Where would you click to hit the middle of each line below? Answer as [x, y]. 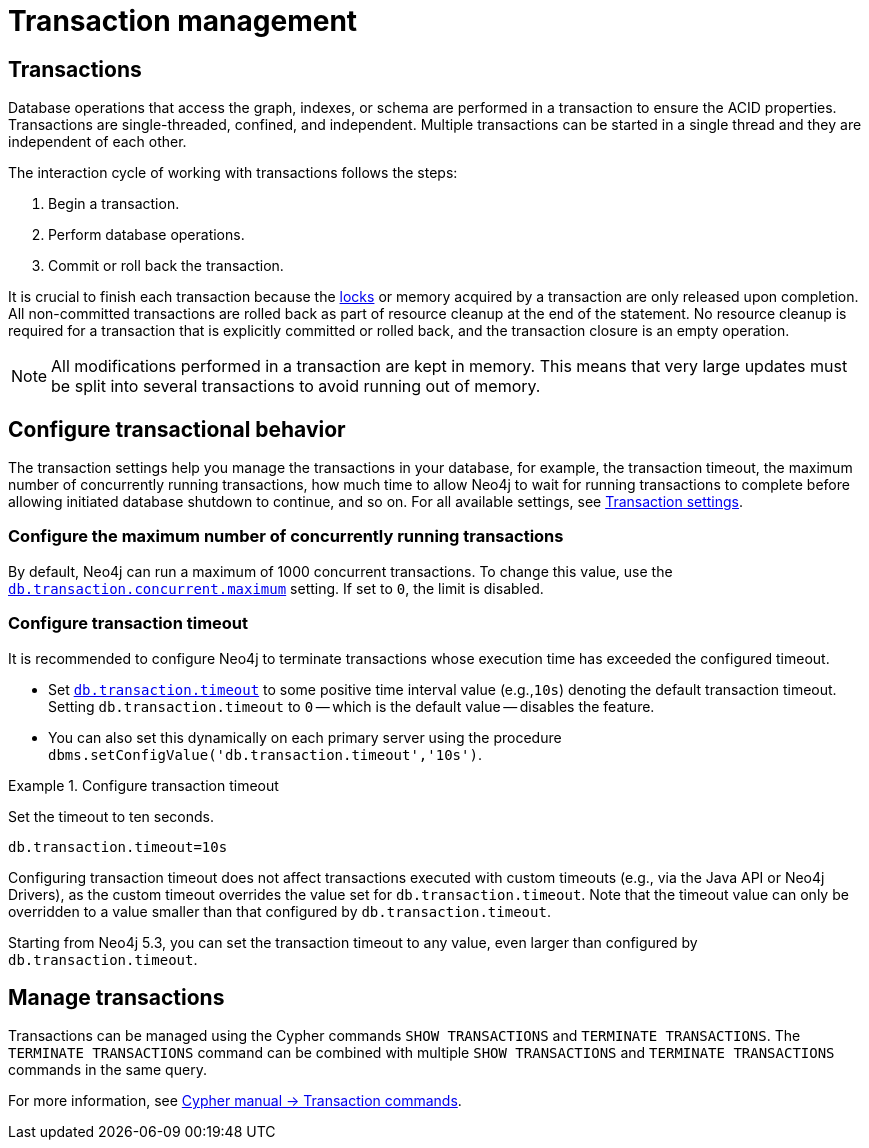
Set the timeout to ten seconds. [111, 816]
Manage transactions [116, 997]
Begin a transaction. [114, 204]
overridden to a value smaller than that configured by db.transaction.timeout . [279, 911]
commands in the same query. [107, 1070]
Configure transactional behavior [177, 429]
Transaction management [183, 21]
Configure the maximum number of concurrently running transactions [286, 536]
